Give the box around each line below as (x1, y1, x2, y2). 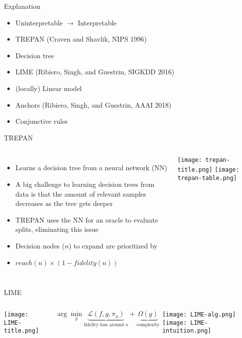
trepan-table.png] (177, 174, 237, 181)
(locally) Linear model (15, 83, 82, 93)
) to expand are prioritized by (68, 240, 158, 250)
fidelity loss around (84, 322, 124, 327)
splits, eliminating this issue (15, 224, 99, 234)
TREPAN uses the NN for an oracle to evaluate (15, 214, 158, 225)
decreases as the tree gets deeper (15, 198, 113, 208)
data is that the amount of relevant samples (15, 188, 146, 199)
